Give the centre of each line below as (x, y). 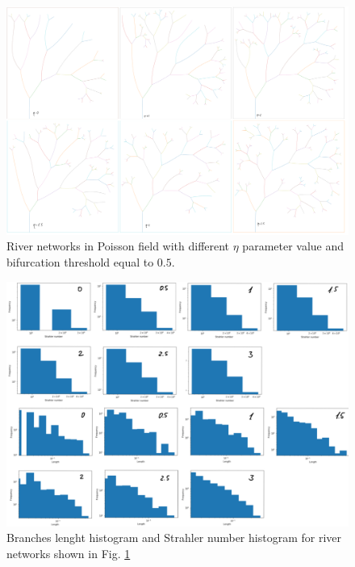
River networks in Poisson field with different (118, 246)
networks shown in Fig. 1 (69, 553)
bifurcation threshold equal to (80, 261)
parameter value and (293, 246)
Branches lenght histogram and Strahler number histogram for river (174, 538)
